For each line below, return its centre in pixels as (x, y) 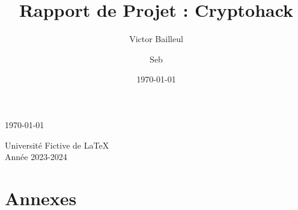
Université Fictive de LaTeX (57, 145)
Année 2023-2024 (36, 157)
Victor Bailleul (156, 39)
